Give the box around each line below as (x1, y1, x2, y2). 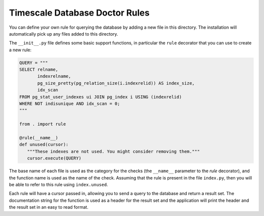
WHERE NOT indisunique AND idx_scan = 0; (19, 101, 120, 107)
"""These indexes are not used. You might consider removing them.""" (27, 149, 200, 154)
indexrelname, (37, 74, 71, 79)
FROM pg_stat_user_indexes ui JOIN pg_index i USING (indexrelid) (19, 94, 182, 99)
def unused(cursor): (19, 142, 68, 147)
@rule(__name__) (19, 135, 59, 140)
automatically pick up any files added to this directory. (9, 31, 118, 37)
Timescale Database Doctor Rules (9, 7, 150, 18)
